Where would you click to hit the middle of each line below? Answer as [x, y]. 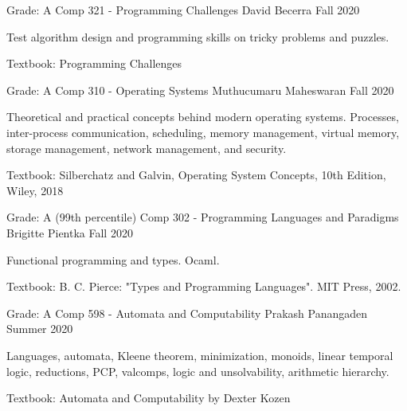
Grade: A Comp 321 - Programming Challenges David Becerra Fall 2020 [183, 10]
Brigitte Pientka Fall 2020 [70, 232]
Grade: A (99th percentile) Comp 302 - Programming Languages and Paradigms [203, 217]
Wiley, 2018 [35, 190]
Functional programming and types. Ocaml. [113, 259]
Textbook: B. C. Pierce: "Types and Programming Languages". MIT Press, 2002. [204, 286]
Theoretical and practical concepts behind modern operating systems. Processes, [203, 117]
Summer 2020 [40, 329]
